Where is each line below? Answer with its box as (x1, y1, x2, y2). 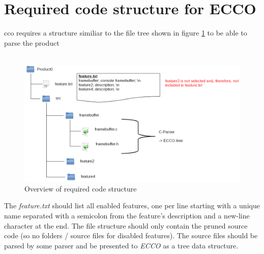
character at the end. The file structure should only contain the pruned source (4, 220, 248, 231)
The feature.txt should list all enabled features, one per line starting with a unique (4, 200, 260, 211)
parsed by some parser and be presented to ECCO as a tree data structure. (4, 240, 239, 250)
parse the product (4, 37, 60, 48)
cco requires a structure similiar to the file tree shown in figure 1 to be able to (4, 27, 247, 38)
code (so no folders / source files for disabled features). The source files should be (4, 230, 258, 241)
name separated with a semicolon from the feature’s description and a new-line (4, 210, 250, 221)
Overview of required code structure (24, 183, 137, 194)
